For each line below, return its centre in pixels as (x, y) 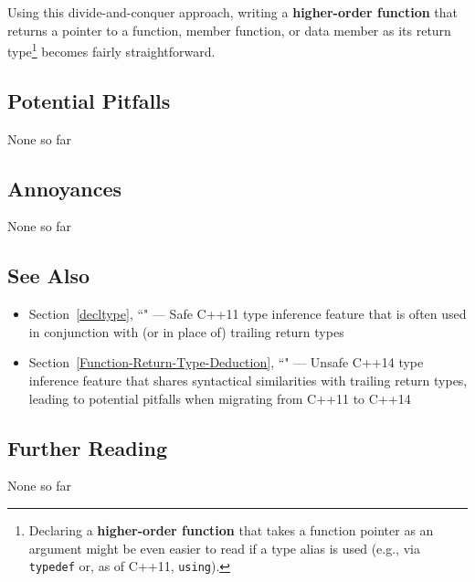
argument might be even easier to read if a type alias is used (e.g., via (224, 548)
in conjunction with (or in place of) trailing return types (186, 331)
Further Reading (87, 447)
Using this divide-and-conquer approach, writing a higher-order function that (233, 12)
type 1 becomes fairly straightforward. (111, 50)
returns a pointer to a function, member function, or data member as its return (229, 30)
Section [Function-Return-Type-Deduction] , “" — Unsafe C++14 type (226, 362)
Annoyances (65, 188)
